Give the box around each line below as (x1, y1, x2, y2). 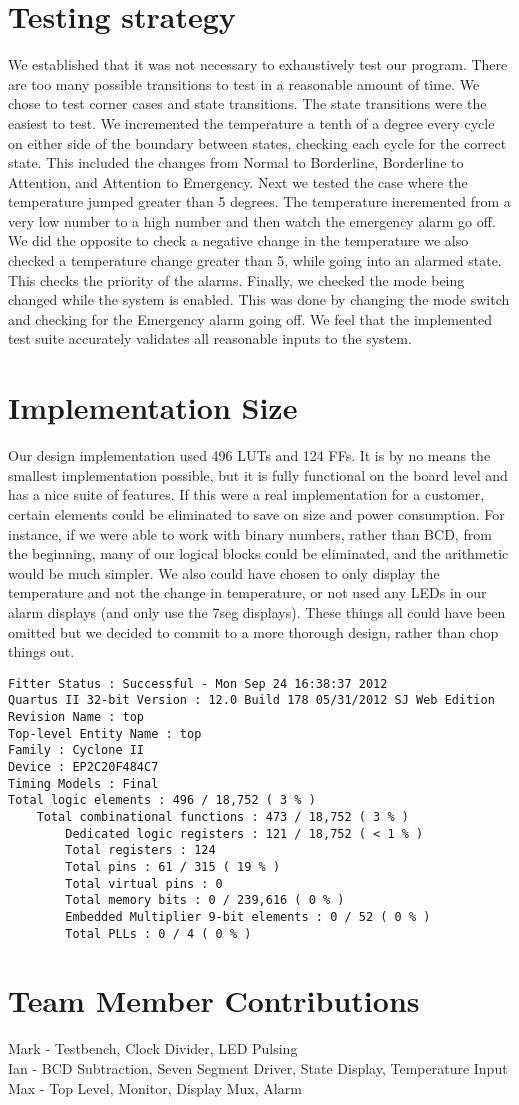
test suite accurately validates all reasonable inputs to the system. (8, 328, 412, 349)
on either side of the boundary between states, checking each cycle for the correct (8, 132, 507, 153)
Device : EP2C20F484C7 (8, 759, 159, 774)
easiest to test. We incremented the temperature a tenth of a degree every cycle (8, 112, 495, 133)
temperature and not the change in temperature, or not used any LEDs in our (8, 582, 487, 603)
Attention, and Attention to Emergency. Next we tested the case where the (8, 171, 468, 192)
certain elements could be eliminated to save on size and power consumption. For (8, 503, 505, 524)
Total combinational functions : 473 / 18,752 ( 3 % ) (36, 809, 409, 824)
